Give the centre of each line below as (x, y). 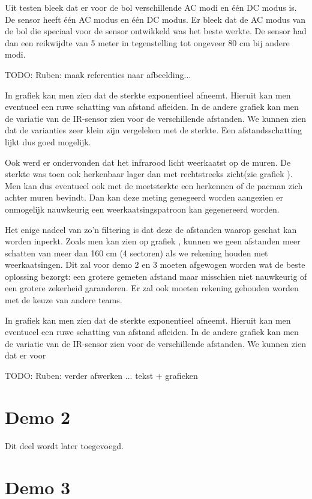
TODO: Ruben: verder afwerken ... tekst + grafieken (101, 376)
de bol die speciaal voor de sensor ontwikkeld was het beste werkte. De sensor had (156, 31)
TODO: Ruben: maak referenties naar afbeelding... (98, 74)
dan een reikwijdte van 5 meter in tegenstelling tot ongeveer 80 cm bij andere (147, 42)
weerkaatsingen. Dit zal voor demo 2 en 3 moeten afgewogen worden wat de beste (155, 265)
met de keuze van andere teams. (64, 300)
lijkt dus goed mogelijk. (48, 141)
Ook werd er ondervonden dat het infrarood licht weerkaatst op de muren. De (148, 162)
